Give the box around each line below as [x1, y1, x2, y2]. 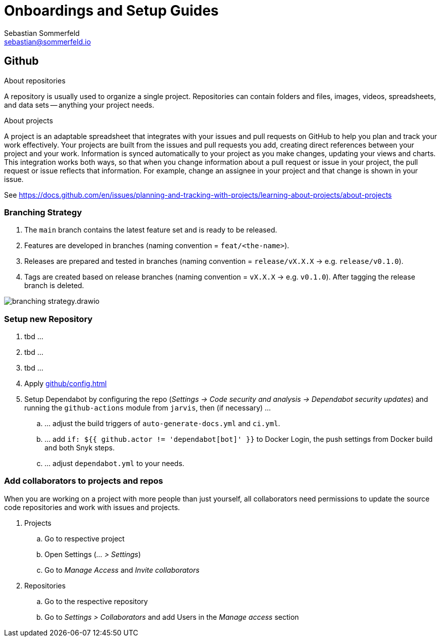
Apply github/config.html [24, 379, 107, 388]
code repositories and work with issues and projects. [4, 502, 180, 512]
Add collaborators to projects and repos [4, 476, 163, 486]
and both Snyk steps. [44, 443, 115, 452]
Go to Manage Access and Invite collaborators [44, 565, 200, 574]
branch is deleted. [24, 281, 84, 290]
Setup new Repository [4, 313, 93, 324]
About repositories [4, 76, 66, 85]
